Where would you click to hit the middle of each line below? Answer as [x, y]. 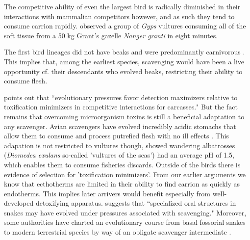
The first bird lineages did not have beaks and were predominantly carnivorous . [125, 52]
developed [19, 203]
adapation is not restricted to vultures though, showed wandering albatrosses [120, 145]
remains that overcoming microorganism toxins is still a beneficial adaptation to [124, 116]
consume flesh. [26, 81]
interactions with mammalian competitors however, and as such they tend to [119, 16]
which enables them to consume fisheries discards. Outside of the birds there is [122, 164]
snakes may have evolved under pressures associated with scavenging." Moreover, [125, 212]
